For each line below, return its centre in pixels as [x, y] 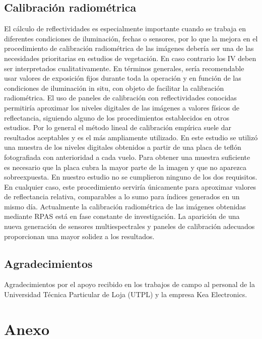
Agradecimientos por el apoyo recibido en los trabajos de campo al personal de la [129, 284]
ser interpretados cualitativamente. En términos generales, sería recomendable [124, 68]
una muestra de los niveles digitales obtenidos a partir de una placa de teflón [123, 147]
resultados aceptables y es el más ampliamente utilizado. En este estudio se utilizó [131, 137]
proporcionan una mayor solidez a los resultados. [79, 236]
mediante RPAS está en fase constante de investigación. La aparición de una [122, 216]
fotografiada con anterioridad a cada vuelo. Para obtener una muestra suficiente [127, 157]
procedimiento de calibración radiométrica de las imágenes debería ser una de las [129, 48]
